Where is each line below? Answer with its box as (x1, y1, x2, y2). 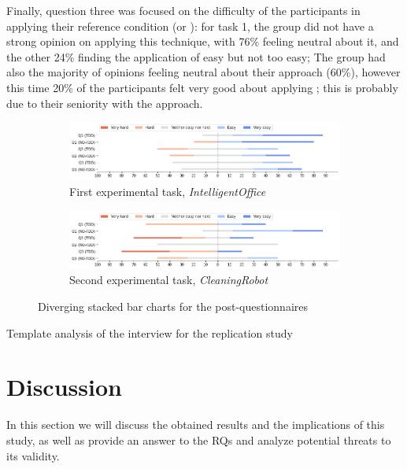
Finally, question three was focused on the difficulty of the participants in (6, 2, 361, 18)
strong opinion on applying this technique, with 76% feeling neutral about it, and (6, 33, 399, 50)
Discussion (6, 371, 122, 403)
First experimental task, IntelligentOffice (69, 183, 266, 200)
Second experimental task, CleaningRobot (69, 271, 268, 288)
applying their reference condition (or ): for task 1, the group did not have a (6, 17, 374, 34)
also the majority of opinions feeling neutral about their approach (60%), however (6, 64, 401, 80)
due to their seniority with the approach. (6, 94, 203, 111)
